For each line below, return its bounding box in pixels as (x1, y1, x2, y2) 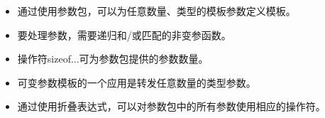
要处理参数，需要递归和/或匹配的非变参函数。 (17, 27, 231, 42)
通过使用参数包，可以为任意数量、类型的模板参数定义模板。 (17, 4, 296, 18)
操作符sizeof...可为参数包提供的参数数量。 (17, 51, 209, 66)
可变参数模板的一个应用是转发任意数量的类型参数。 (17, 75, 256, 90)
